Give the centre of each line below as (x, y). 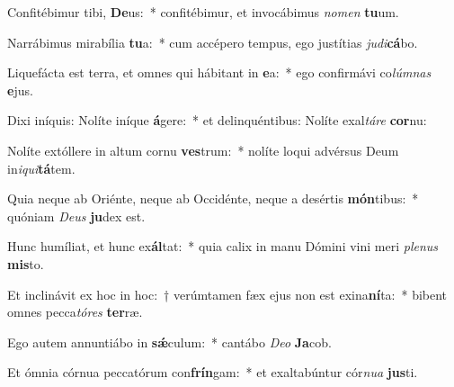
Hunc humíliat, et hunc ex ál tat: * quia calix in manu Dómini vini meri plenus (223, 246)
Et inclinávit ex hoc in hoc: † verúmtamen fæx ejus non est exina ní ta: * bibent (227, 294)
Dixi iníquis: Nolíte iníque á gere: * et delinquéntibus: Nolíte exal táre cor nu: (217, 120)
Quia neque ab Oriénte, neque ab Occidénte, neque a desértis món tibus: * (213, 198)
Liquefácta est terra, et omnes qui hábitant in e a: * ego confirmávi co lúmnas (219, 72)
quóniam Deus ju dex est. (76, 216)
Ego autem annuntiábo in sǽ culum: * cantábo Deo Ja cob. (169, 342)
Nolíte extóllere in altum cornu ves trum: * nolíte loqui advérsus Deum (203, 150)
